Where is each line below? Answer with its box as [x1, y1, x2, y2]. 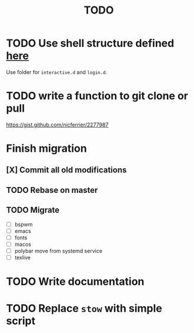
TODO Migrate [6, 205, 60, 215]
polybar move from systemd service [14, 247, 103, 254]
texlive [14, 254, 31, 261]
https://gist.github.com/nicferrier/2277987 [6, 121, 109, 128]
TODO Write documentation [6, 275, 145, 288]
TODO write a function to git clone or [6, 89, 188, 103]
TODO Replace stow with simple [6, 302, 163, 315]
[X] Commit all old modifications [6, 165, 127, 175]
